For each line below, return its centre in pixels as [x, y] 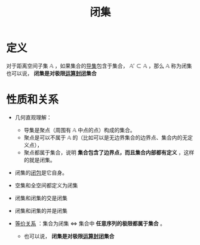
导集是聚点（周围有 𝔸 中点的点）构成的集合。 [79, 130]
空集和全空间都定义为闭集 [46, 185]
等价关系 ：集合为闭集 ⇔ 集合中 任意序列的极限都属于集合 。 [90, 223]
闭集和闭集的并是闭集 [41, 210]
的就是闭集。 [39, 160]
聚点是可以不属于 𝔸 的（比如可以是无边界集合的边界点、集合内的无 [106, 137]
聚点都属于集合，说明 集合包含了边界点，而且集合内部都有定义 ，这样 [109, 152]
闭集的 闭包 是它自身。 [41, 172]
